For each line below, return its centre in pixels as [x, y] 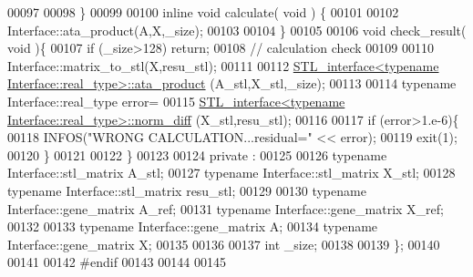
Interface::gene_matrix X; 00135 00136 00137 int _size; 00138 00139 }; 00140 [224, 244]
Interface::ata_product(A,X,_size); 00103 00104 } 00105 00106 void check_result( [237, 30]
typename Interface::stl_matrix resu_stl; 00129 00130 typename [187, 190]
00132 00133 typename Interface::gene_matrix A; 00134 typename [193, 226]
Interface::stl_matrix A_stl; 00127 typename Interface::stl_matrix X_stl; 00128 [231, 173]
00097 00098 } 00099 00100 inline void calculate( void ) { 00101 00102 [203, 12]
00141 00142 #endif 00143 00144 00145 [117, 262]
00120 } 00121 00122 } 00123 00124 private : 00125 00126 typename [197, 154]
